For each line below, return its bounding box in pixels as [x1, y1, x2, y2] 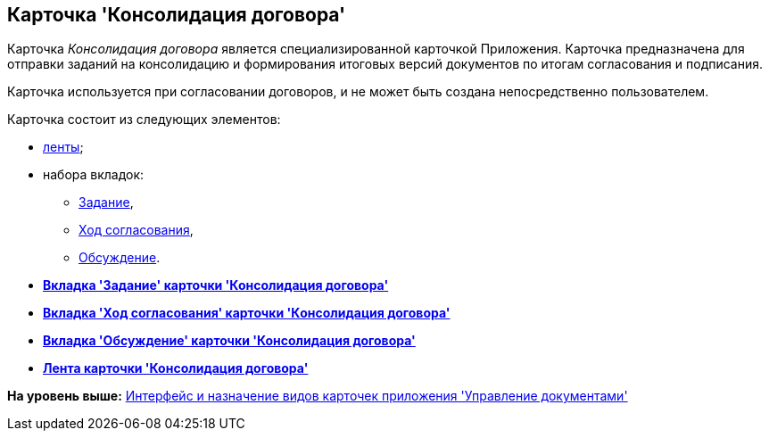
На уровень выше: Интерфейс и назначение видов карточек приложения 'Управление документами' [7, 388, 628, 404]
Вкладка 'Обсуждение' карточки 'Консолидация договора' [43, 333, 416, 349]
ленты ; [43, 139, 84, 155]
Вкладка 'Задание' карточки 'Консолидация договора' [43, 277, 389, 293]
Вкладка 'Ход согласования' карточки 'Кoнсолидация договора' [43, 305, 451, 321]
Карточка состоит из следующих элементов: [7, 112, 281, 128]
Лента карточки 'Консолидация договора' [43, 360, 309, 376]
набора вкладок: [43, 167, 145, 183]
